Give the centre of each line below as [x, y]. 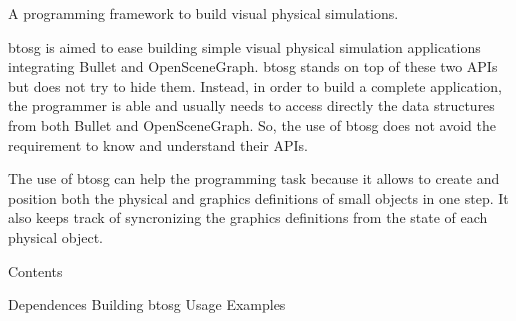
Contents [35, 270]
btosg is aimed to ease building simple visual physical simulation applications [244, 46]
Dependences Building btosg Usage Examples [147, 304]
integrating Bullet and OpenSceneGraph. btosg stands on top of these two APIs [253, 66]
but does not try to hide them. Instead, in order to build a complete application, [255, 85]
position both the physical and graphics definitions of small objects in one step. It [258, 197]
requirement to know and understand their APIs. [158, 144]
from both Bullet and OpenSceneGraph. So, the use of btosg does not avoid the [252, 124]
